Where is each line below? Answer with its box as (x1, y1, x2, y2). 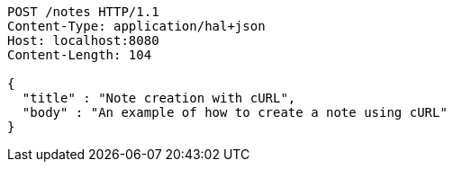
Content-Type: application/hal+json (7, 19, 266, 33)
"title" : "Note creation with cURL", (22, 91, 296, 105)
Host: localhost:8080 (7, 33, 159, 48)
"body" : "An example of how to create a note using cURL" (22, 105, 448, 120)
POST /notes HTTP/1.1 (7, 4, 159, 19)
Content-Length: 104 (7, 48, 152, 62)
